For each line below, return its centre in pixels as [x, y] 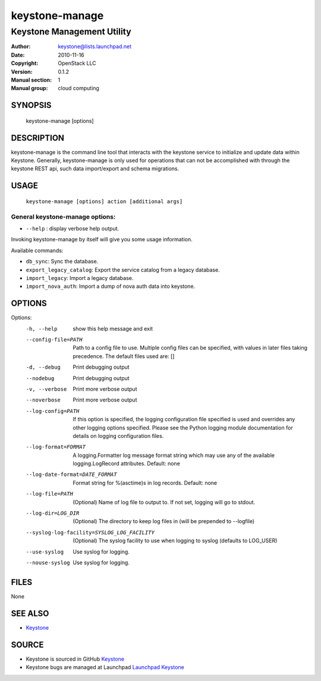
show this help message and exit [113, 328]
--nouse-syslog [48, 563]
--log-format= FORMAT [56, 447]
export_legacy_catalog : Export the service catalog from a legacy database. [123, 270]
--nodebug [40, 378]
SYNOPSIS [31, 105]
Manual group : [29, 88]
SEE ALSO [30, 613]
